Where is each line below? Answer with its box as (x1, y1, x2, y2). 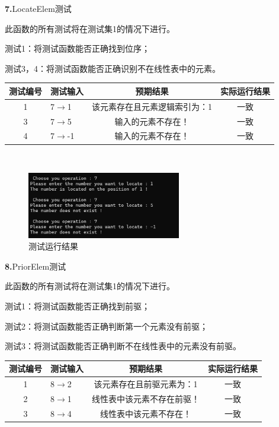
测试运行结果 (28, 240, 78, 252)
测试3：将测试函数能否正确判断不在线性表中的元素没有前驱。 (5, 340, 241, 352)
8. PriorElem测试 (5, 260, 66, 272)
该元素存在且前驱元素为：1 (94, 378, 198, 390)
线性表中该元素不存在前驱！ (92, 392, 200, 404)
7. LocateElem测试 (5, 2, 72, 14)
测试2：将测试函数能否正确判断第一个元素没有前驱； (5, 320, 208, 332)
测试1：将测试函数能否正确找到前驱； (5, 299, 150, 312)
